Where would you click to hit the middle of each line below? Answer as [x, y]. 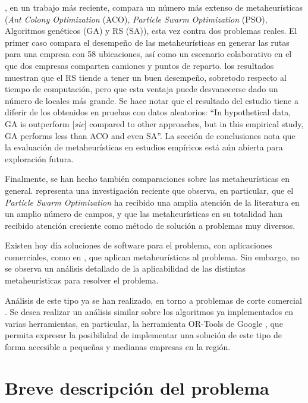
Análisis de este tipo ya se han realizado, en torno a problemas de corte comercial [153, 300]
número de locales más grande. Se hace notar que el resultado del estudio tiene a [152, 100]
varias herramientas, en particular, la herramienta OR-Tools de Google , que [144, 323]
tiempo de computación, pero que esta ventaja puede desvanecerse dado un [142, 89]
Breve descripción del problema [137, 387]
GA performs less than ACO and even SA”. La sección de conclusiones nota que [150, 135]
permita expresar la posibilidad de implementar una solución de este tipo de [143, 335]
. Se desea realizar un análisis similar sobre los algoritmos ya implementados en [149, 312]
